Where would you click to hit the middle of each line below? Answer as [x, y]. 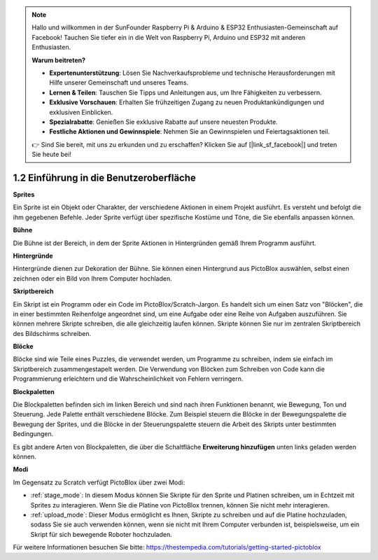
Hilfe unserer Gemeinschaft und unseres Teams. [119, 83]
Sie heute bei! [51, 155]
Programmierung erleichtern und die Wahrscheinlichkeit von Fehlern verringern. [128, 379]
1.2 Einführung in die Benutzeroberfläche [104, 177]
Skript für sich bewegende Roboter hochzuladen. [101, 534]
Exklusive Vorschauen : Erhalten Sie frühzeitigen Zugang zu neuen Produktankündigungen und [187, 102]
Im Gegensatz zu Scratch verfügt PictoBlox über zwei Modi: [99, 482]
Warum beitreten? [59, 60]
